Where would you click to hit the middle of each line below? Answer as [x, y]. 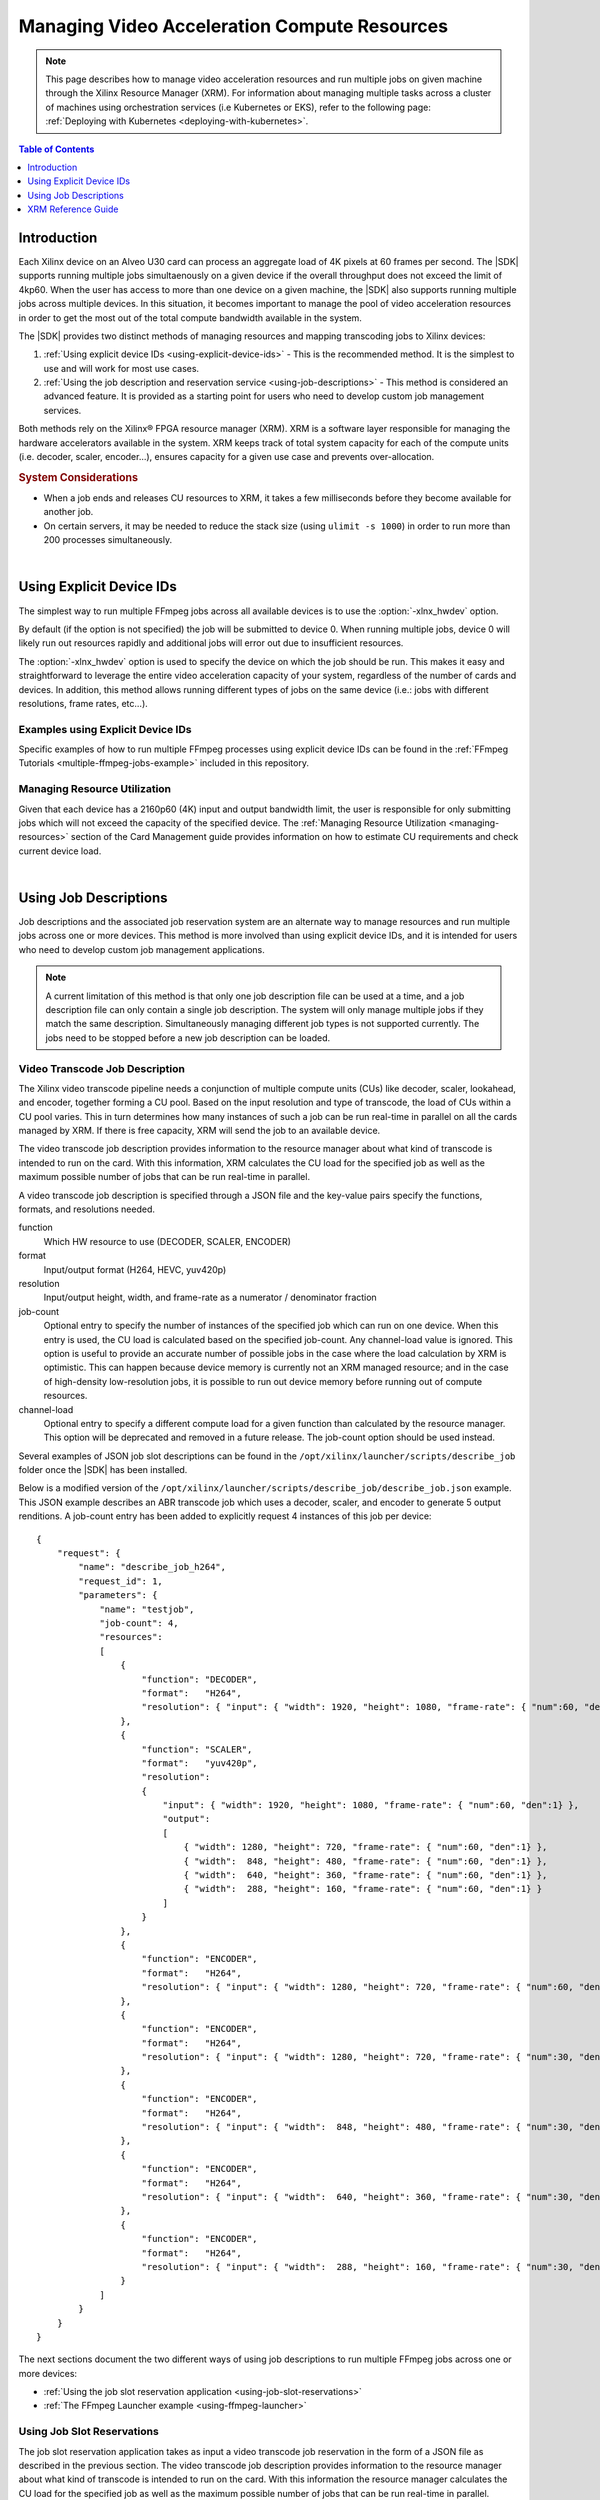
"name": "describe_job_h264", [152, 1567]
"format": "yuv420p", [200, 1763]
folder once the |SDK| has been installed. [103, 1470]
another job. [68, 512]
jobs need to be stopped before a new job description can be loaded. [188, 1037]
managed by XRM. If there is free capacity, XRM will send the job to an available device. [199, 1131]
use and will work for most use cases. [121, 368]
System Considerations [78, 477]
